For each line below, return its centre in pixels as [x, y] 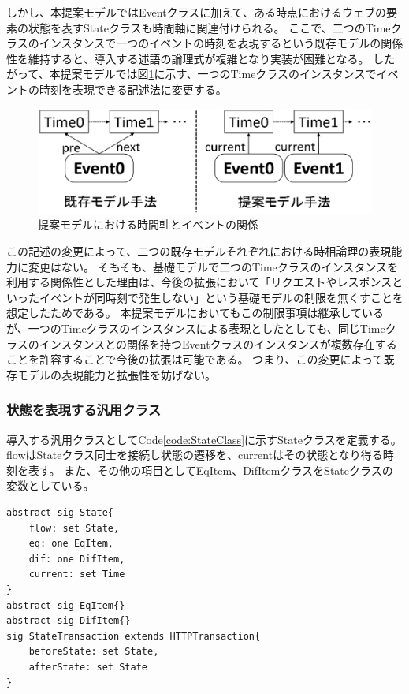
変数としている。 [50, 485]
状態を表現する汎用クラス [84, 410]
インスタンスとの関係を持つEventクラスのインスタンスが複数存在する [218, 343]
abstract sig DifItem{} [69, 621]
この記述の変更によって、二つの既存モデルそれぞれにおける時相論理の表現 [199, 251]
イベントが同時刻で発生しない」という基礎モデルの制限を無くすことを [221, 297]
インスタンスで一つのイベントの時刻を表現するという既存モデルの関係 [221, 43]
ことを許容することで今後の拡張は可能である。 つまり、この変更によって [195, 359]
